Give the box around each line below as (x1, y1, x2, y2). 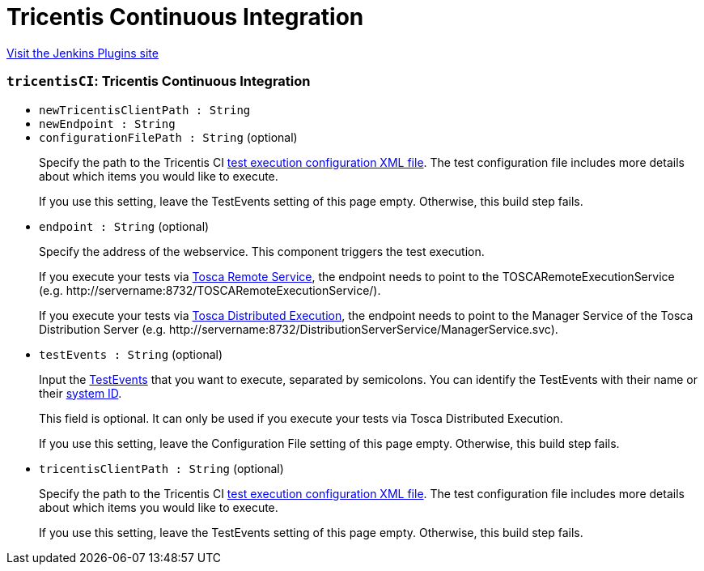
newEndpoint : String (39, 117, 176, 130)
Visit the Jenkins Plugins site (6, 45, 159, 60)
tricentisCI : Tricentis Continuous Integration (6, 73, 311, 90)
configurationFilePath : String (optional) (39, 130, 298, 144)
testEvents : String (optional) (39, 347, 223, 361)
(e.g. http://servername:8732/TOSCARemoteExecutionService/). (39, 283, 381, 297)
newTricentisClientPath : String (39, 103, 251, 117)
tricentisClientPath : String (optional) (39, 461, 284, 475)
